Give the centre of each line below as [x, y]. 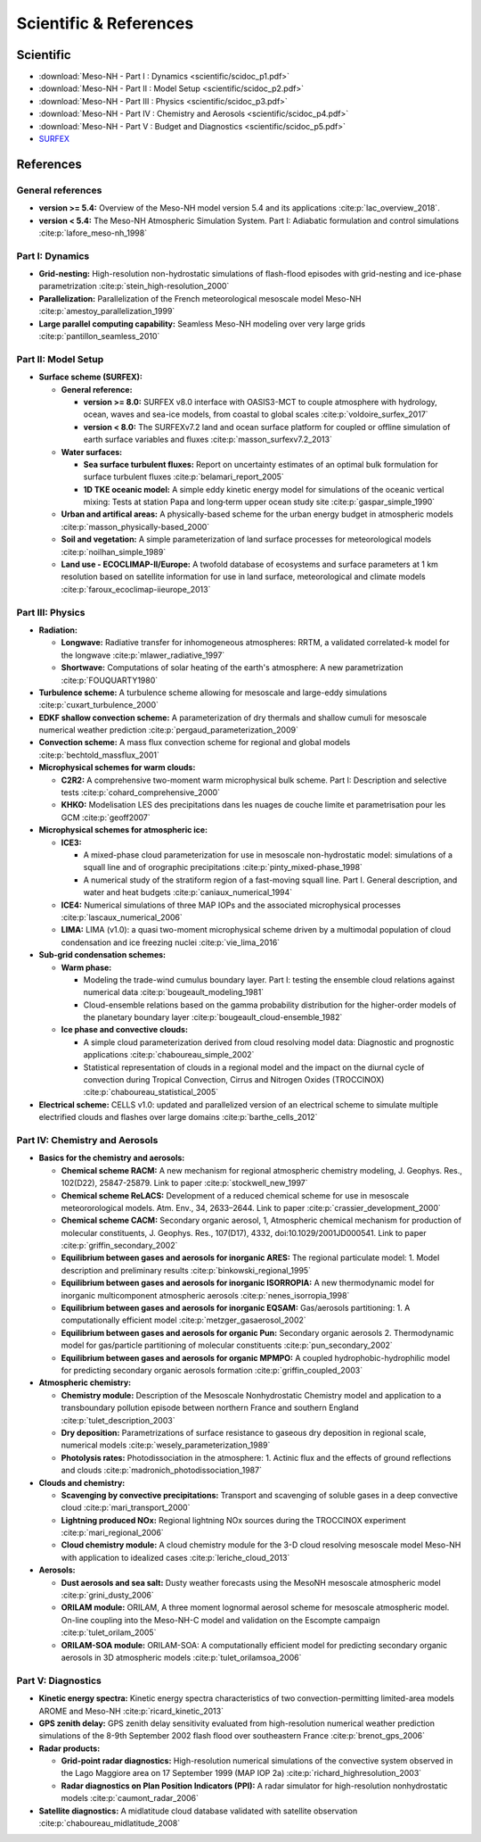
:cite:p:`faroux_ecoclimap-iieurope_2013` [136, 589]
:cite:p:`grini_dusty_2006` [108, 1595]
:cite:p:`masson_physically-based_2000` [135, 527]
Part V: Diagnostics [59, 1680]
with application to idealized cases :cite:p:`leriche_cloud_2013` [175, 1557]
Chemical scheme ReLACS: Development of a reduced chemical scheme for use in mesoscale [235, 1195]
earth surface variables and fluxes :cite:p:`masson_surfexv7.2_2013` [208, 440]
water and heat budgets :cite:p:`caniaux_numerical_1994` [188, 892]
